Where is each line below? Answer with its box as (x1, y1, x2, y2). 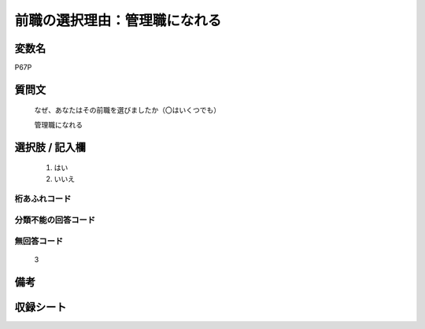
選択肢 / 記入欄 (14, 140, 87, 153)
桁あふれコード (14, 194, 72, 205)
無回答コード (14, 235, 64, 246)
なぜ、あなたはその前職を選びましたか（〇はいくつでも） (34, 105, 220, 115)
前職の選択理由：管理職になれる (14, 12, 222, 29)
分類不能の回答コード (14, 214, 96, 225)
